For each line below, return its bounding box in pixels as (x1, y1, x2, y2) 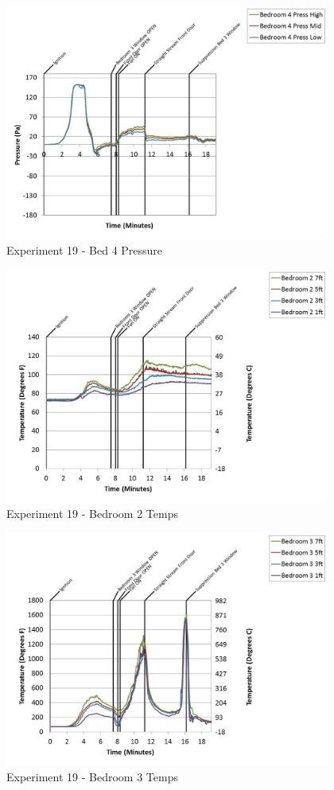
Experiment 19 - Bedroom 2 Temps (6, 505, 178, 522)
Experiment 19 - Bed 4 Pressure (6, 242, 163, 259)
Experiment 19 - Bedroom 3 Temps (6, 769, 178, 785)
